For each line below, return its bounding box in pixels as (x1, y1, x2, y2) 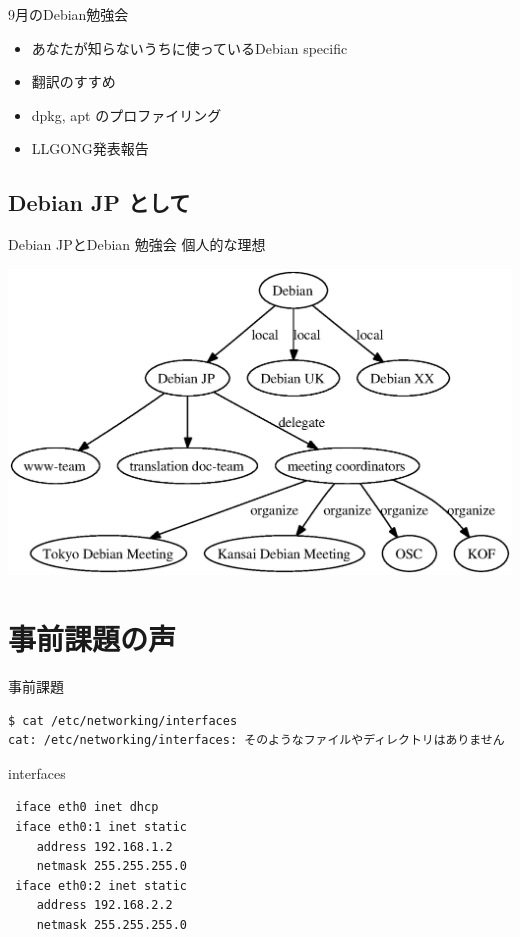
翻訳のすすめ (31, 71, 116, 92)
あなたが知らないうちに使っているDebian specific (31, 37, 348, 58)
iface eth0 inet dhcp (15, 800, 159, 815)
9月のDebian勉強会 (8, 4, 129, 24)
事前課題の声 (8, 618, 177, 659)
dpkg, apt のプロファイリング (31, 104, 222, 125)
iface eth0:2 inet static (15, 878, 187, 893)
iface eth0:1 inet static (15, 820, 187, 835)
